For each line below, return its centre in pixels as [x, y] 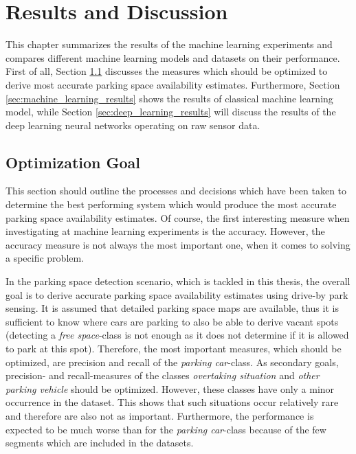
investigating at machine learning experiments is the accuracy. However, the [165, 231]
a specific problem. [45, 258]
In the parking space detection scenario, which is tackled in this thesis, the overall [178, 281]
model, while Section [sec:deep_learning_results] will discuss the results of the [171, 112]
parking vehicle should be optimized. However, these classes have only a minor [170, 388]
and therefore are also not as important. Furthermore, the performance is [160, 415]
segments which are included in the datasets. [100, 443]
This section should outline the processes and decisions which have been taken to [176, 191]
